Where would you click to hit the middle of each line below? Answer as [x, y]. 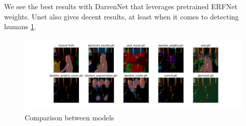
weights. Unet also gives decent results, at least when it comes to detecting [121, 16]
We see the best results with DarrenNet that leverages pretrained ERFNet [121, 6]
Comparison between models [69, 118]
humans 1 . [20, 26]
